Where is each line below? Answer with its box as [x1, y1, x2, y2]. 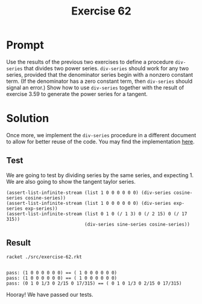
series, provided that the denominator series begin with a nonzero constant [6, 71, 194, 78]
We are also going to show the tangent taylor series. [6, 178, 136, 185]
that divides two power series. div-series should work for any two [24, 65, 189, 72]
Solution [6, 112, 49, 125]
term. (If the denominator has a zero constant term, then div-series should [6, 77, 193, 85]
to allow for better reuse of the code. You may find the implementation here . [6, 138, 195, 145]
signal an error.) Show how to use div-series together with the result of [6, 83, 185, 91]
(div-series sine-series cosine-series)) [84, 221, 190, 227]
